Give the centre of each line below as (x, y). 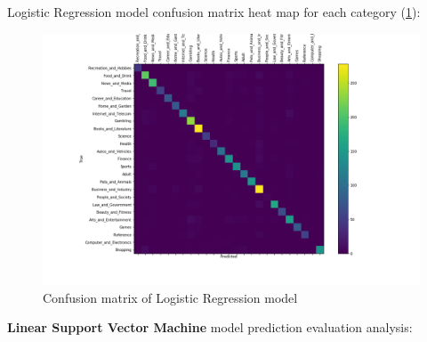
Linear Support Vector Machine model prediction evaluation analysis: (210, 327)
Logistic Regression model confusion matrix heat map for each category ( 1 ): (214, 12)
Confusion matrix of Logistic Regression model (170, 297)
